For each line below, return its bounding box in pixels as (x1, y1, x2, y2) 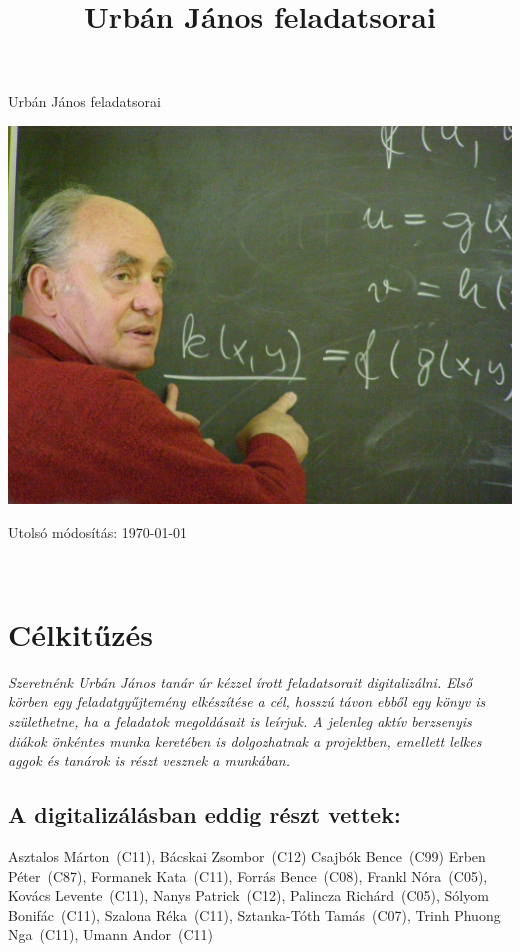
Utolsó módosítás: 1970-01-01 (8, 521, 188, 542)
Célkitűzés (8, 613, 154, 654)
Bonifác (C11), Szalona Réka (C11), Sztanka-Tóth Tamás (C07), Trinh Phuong (8, 904, 501, 925)
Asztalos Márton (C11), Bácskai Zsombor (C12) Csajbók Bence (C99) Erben (8, 846, 486, 867)
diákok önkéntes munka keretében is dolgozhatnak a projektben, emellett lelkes (8, 730, 482, 751)
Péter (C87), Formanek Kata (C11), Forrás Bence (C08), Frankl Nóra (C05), (8, 865, 488, 886)
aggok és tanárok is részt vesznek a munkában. (8, 750, 290, 771)
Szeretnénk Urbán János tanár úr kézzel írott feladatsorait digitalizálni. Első (8, 671, 473, 692)
